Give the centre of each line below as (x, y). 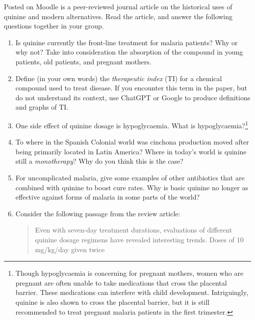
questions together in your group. (54, 26)
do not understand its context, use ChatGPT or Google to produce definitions (133, 97)
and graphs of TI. (42, 107)
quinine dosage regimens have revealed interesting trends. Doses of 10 (139, 239)
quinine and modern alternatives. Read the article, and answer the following (118, 16)
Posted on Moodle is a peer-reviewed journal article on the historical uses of (118, 6)
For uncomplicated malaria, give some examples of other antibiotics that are (130, 177)
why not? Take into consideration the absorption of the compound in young (129, 52)
